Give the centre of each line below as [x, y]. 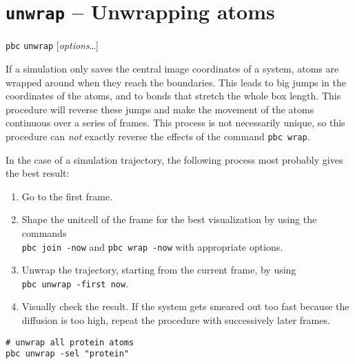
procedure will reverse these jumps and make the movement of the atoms [160, 109]
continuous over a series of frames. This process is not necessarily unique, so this [175, 123]
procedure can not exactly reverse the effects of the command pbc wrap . [158, 136]
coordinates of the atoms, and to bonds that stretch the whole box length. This [173, 96]
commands [44, 232]
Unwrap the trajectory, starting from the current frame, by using [159, 270]
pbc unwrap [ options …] [52, 45]
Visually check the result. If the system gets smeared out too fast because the [185, 306]
